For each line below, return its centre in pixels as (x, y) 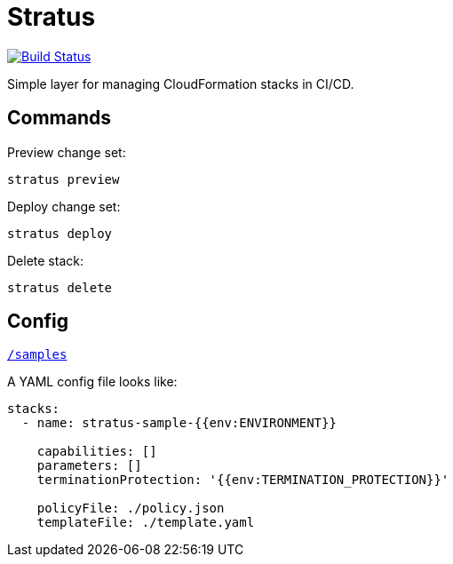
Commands (60, 118)
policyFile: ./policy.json (131, 508)
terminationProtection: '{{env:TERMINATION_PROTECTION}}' (243, 480)
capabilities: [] (97, 452)
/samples (37, 355)
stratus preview (64, 179)
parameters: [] (89, 466)
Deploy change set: (64, 206)
